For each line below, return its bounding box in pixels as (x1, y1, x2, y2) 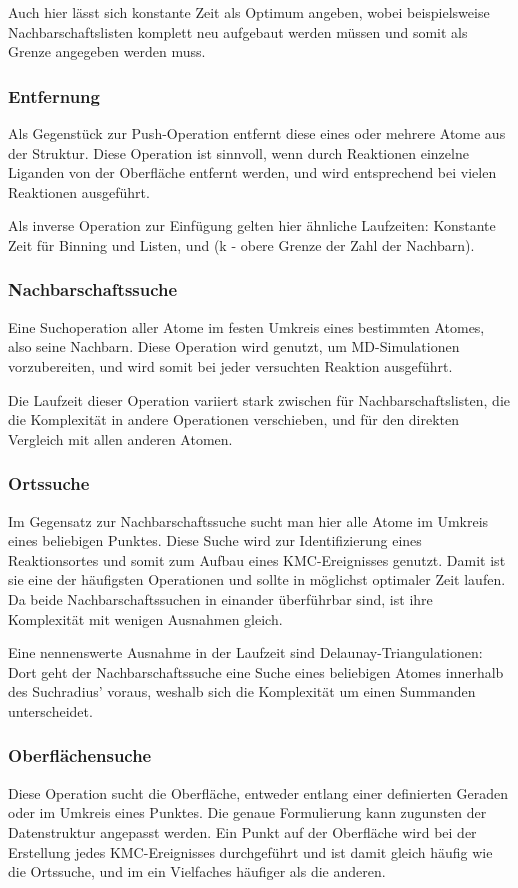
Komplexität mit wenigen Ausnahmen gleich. (8, 608, 283, 629)
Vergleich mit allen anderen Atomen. (8, 428, 233, 449)
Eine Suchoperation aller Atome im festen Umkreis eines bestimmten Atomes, (8, 316, 485, 337)
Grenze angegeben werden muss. (8, 41, 206, 62)
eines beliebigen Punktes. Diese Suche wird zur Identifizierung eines (8, 530, 422, 551)
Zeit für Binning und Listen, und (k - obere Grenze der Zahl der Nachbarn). (8, 234, 475, 255)
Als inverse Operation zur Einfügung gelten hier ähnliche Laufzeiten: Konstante (8, 215, 496, 236)
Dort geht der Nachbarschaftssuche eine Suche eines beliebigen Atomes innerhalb (8, 661, 504, 682)
